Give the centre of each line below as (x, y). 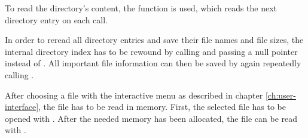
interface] (22, 107)
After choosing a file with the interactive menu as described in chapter (134, 95)
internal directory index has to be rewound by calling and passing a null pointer (151, 51)
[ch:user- (280, 95)
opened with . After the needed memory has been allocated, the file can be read (151, 118)
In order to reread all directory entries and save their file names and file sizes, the (154, 40)
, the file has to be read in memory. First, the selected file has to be (162, 107)
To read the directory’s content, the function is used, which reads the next (141, 8)
